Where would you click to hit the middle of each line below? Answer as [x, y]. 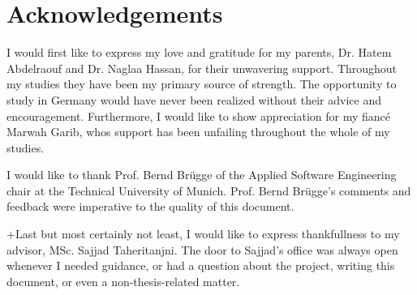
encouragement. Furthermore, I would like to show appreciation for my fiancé [199, 115]
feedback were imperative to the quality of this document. [150, 206]
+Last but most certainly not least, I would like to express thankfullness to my [203, 234]
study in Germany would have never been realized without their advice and [194, 99]
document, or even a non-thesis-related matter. [123, 281]
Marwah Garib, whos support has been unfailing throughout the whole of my [198, 132]
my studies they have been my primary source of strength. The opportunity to [202, 84]
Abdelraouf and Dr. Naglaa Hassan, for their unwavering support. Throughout [202, 68]
